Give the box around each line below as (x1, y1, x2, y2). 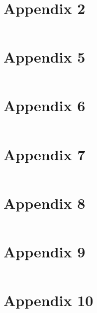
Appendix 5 (3, 47, 86, 67)
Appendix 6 (3, 95, 86, 116)
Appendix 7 (3, 144, 86, 164)
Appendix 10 (3, 289, 94, 310)
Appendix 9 (3, 241, 86, 261)
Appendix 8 (3, 192, 86, 213)
